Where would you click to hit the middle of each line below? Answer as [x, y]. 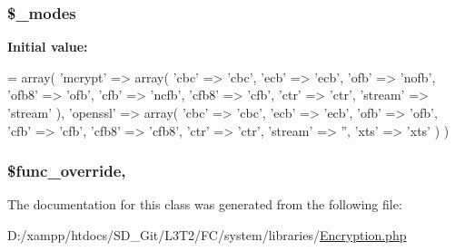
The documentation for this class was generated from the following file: [205, 204]
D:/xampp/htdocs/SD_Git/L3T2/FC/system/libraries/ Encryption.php [207, 235]
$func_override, [67, 171]
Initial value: [48, 47]
